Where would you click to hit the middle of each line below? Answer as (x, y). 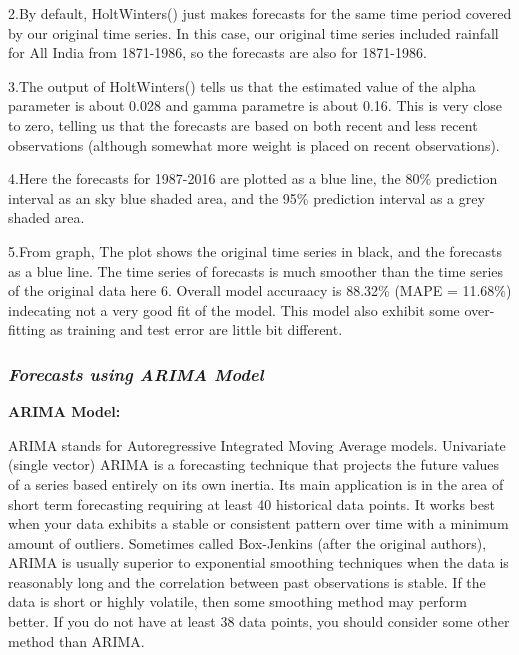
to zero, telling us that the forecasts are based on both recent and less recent (243, 124)
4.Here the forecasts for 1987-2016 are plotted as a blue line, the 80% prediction (253, 178)
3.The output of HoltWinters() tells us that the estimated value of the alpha (242, 85)
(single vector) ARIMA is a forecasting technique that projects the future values (254, 464)
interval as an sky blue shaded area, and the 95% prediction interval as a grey (246, 197)
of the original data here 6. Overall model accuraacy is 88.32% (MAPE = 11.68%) (260, 290)
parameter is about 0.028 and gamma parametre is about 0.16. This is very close (255, 105)
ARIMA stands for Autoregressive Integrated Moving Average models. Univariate (257, 444)
